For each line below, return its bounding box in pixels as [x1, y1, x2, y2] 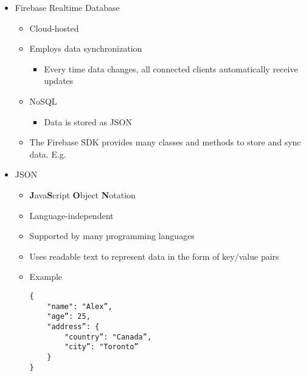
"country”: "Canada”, [64, 332, 152, 341]
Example [29, 270, 63, 283]
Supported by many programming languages [29, 229, 195, 242]
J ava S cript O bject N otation [29, 188, 136, 201]
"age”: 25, [47, 312, 91, 321]
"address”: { [47, 322, 100, 331]
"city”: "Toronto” [64, 343, 139, 352]
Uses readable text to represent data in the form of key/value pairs [29, 249, 279, 262]
